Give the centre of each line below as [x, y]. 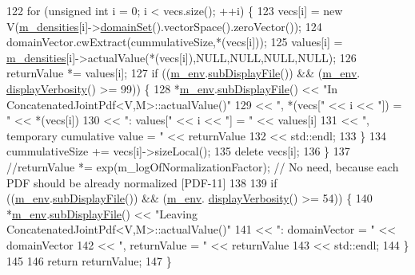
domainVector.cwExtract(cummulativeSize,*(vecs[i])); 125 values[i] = [175, 42]
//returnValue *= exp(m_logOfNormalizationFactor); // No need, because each [203, 166]
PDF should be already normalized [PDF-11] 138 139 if [142, 182]
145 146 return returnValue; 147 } [89, 260]
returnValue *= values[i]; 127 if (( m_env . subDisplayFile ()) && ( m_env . [184, 73]
